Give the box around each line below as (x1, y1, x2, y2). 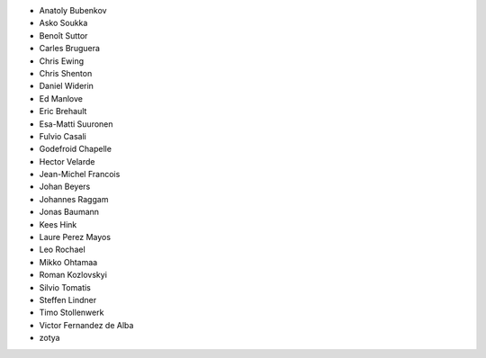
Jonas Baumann (39, 207, 99, 218)
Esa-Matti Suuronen (39, 118, 113, 130)
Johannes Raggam (39, 193, 109, 204)
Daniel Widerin (39, 81, 94, 92)
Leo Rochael (39, 244, 85, 255)
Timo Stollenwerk (39, 307, 104, 318)
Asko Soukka (39, 18, 88, 29)
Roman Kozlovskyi (39, 270, 108, 281)
